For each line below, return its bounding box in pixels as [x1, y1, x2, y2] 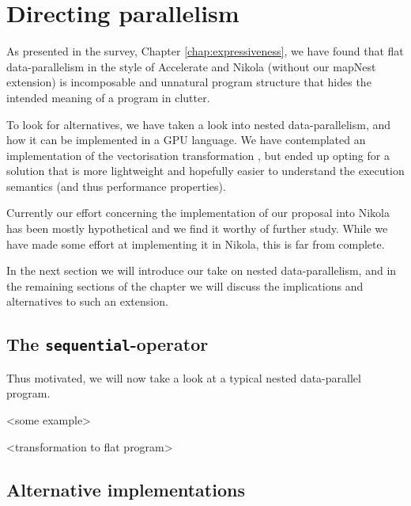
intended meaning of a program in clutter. [6, 89, 210, 105]
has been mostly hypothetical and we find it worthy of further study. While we [6, 220, 388, 237]
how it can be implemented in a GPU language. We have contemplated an [6, 131, 366, 148]
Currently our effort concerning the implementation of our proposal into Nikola [6, 204, 390, 221]
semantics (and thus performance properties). [6, 177, 226, 194]
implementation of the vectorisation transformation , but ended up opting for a [6, 146, 390, 163]
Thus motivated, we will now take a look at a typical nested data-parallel [6, 369, 361, 386]
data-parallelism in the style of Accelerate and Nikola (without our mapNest [6, 58, 376, 74]
